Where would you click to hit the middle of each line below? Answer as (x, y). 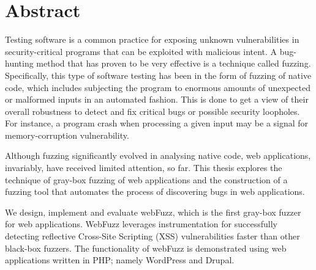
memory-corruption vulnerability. (67, 135)
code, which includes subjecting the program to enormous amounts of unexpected (158, 87)
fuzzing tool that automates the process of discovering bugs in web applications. (155, 192)
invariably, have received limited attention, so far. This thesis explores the (144, 168)
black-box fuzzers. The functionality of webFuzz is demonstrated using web (146, 248)
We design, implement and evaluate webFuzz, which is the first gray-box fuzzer (153, 212)
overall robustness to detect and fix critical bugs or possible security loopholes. (152, 111)
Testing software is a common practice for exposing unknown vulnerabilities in (152, 39)
